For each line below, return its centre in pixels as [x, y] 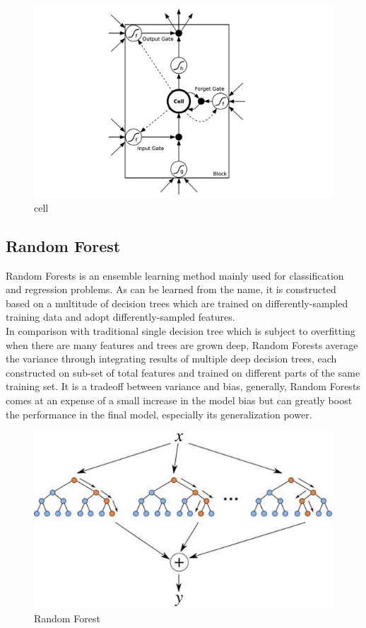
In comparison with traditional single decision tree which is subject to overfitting [181, 330]
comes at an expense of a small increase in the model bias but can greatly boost [179, 400]
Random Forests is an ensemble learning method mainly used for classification [175, 275]
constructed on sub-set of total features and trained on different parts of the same [183, 372]
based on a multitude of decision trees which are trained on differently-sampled [177, 303]
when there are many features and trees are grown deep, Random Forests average [182, 344]
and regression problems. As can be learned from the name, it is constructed [171, 289]
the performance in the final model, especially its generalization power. [159, 414]
